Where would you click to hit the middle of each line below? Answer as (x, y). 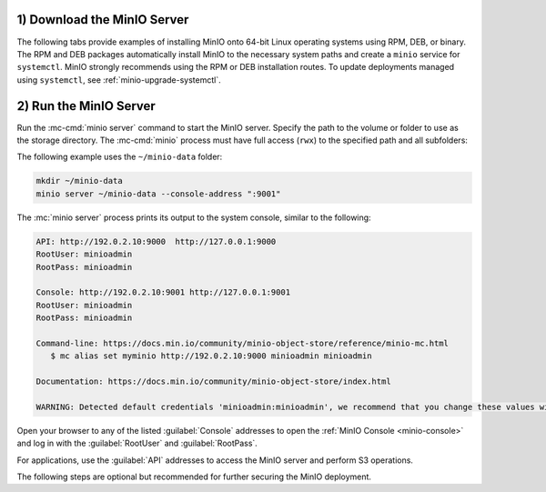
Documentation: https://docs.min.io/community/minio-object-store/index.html (213, 382)
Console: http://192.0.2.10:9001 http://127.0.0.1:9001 (163, 292)
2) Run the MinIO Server (86, 106)
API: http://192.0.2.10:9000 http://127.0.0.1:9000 (156, 241)
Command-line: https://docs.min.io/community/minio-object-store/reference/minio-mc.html (243, 343)
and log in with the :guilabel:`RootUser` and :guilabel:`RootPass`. (137, 443)
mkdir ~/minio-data (79, 181)
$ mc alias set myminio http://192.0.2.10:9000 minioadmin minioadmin (211, 356)
